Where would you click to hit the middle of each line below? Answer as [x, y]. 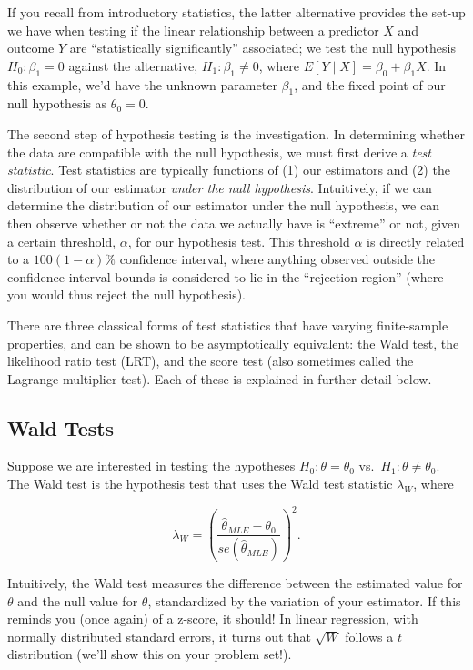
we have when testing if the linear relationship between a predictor [193, 30]
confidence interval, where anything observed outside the [277, 259]
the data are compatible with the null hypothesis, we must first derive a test [219, 152]
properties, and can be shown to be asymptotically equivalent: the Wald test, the [233, 343]
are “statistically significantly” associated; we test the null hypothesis [262, 48]
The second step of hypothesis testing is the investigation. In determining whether [236, 133]
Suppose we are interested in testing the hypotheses [151, 466]
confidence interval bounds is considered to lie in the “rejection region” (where [226, 276]
